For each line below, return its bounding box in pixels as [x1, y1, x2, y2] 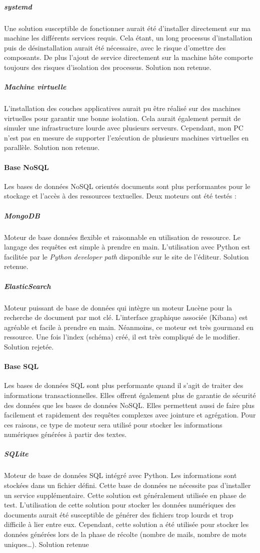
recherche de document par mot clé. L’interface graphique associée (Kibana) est [4, 312, 248, 322]
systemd [4, 1, 32, 11]
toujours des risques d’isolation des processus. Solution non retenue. [4, 61, 211, 72]
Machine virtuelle [4, 81, 66, 92]
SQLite [4, 448, 28, 459]
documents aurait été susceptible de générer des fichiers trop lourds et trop [4, 509, 233, 519]
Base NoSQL [4, 161, 49, 172]
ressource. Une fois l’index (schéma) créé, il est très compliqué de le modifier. [4, 331, 240, 342]
